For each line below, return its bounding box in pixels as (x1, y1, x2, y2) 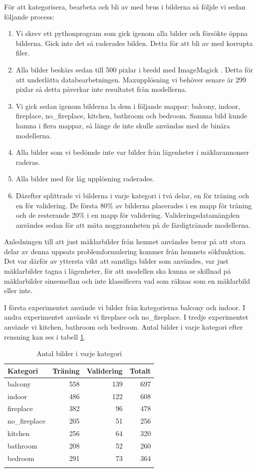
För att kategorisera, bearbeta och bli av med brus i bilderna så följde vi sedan (4, 1, 246, 11)
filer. (15, 47, 30, 58)
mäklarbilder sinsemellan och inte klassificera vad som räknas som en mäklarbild (4, 275, 251, 286)
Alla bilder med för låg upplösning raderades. (15, 173, 155, 184)
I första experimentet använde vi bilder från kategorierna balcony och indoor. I (4, 302, 246, 312)
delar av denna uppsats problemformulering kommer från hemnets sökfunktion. (4, 246, 246, 256)
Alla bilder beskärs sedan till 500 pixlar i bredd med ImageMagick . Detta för (15, 64, 253, 74)
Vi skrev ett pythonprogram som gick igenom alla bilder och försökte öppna (15, 28, 248, 38)
